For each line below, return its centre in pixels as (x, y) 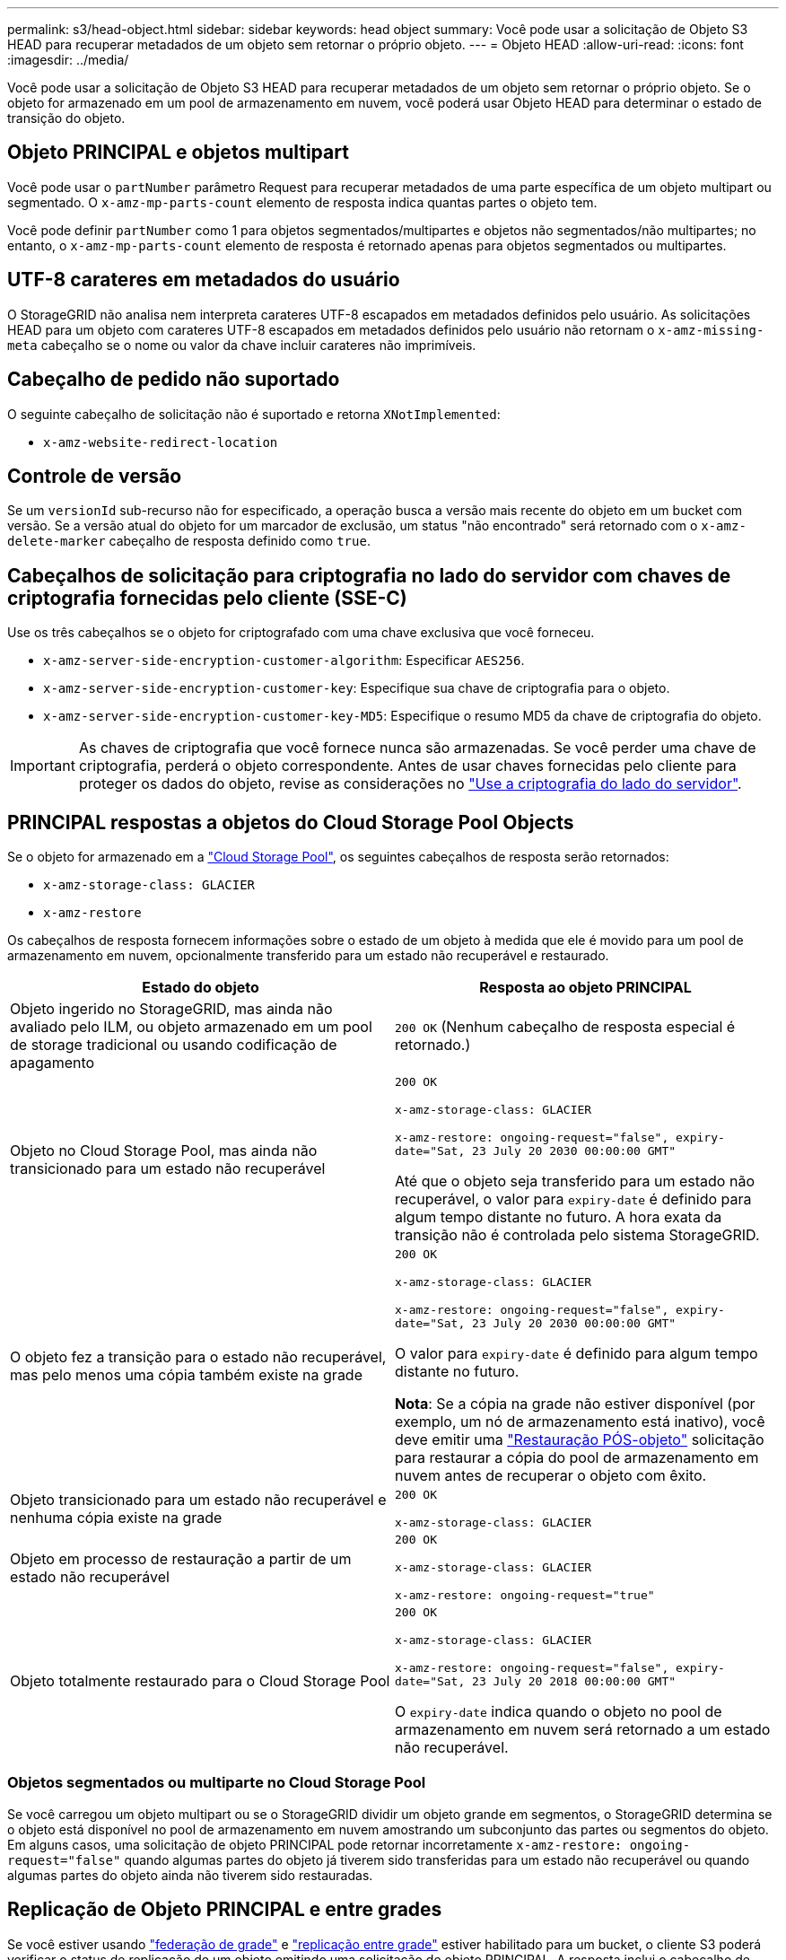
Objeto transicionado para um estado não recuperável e (198, 1500)
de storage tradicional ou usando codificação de (174, 1045)
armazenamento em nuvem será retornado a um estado (583, 1730)
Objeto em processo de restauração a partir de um (181, 1558)
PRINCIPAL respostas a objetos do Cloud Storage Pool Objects (291, 822)
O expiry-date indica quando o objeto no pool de (559, 1712)
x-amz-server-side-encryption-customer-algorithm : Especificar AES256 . (284, 661)
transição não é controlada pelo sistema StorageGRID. (577, 1235)
